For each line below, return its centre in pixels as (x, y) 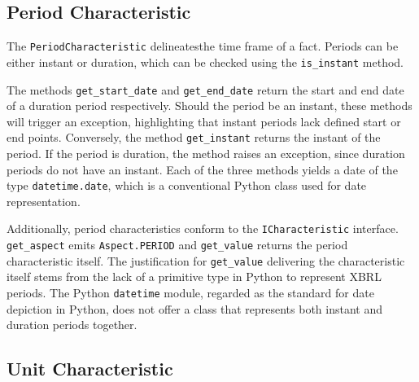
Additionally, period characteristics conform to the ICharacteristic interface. (203, 228)
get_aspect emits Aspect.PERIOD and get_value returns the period (177, 245)
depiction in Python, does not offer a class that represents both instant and (195, 308)
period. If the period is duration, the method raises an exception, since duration (206, 154)
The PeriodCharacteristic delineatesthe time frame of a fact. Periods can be (203, 46)
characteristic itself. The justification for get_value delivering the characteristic (206, 260)
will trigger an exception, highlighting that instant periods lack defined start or (204, 121)
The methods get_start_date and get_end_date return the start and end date (205, 89)
